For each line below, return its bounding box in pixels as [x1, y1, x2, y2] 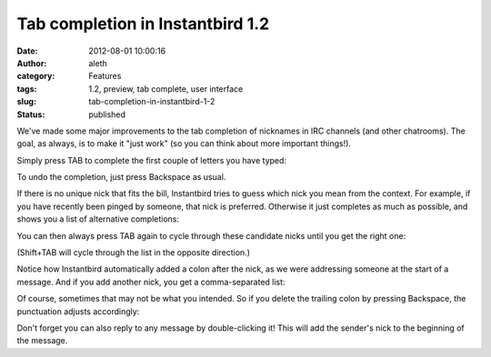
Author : [16, 57, 47, 68]
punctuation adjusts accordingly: [16, 305, 140, 317]
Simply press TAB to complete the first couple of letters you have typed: [16, 154, 286, 165]
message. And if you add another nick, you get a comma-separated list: [16, 276, 286, 287]
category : [16, 71, 55, 82]
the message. [16, 335, 68, 346]
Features [88, 71, 122, 82]
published [88, 109, 126, 120]
